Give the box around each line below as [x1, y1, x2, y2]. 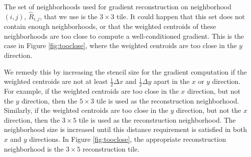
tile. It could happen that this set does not [116, 11, 245, 21]
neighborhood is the [4, 143, 64, 154]
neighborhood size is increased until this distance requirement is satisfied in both [4, 124, 247, 134]
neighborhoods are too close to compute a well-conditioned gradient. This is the [4, 30, 244, 41]
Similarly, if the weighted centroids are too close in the [4, 105, 168, 115]
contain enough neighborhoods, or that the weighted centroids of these [4, 21, 216, 31]
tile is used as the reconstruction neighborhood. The [79, 114, 236, 125]
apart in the [153, 76, 190, 86]
